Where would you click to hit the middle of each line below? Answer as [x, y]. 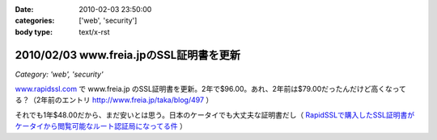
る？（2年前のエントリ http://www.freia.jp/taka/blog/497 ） [114, 100]
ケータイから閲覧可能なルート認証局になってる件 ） [101, 126]
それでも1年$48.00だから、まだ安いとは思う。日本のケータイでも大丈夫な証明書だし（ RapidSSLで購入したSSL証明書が [215, 115]
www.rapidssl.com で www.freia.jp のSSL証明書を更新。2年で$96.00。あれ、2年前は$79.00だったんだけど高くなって [210, 89]
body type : [34, 31]
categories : [35, 21]
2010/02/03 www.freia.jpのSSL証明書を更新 [128, 55]
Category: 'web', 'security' [59, 74]
